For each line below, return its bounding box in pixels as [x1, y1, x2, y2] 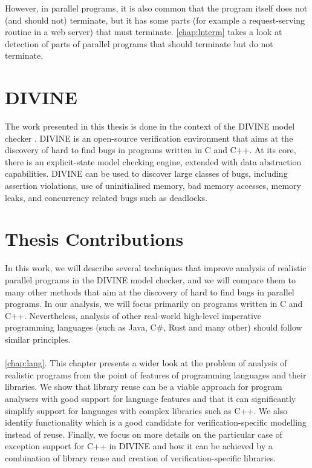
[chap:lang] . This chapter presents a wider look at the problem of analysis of [5, 357, 287, 369]
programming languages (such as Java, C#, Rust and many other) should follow [5, 321, 302, 334]
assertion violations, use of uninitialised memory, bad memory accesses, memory [5, 179, 301, 192]
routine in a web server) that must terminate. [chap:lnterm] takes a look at [5, 25, 282, 38]
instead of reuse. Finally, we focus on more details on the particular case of [5, 427, 282, 440]
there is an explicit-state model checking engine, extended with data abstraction [5, 155, 302, 168]
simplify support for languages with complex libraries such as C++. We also [5, 404, 288, 417]
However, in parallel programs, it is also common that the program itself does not [5, 2, 308, 14]
